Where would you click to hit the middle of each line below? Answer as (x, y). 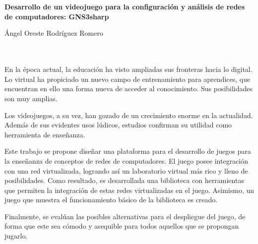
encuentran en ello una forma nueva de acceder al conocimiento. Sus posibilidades (129, 89)
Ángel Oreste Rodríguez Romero (54, 33)
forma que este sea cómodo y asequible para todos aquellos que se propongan (122, 226)
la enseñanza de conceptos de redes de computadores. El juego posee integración (127, 160)
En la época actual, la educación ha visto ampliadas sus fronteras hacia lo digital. (129, 69)
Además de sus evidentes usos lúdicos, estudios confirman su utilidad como (118, 125)
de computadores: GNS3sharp (57, 16)
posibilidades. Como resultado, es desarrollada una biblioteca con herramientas (124, 180)
